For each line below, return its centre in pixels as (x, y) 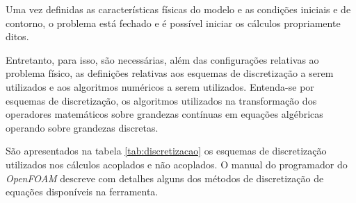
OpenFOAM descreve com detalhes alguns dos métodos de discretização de (165, 178)
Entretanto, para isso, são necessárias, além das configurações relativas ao (162, 59)
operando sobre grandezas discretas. (82, 127)
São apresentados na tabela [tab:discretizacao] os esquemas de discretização (166, 151)
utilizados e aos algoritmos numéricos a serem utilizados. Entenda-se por (160, 86)
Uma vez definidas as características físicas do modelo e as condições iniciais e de (178, 9)
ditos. (17, 36)
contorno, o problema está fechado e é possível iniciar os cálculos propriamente (173, 23)
